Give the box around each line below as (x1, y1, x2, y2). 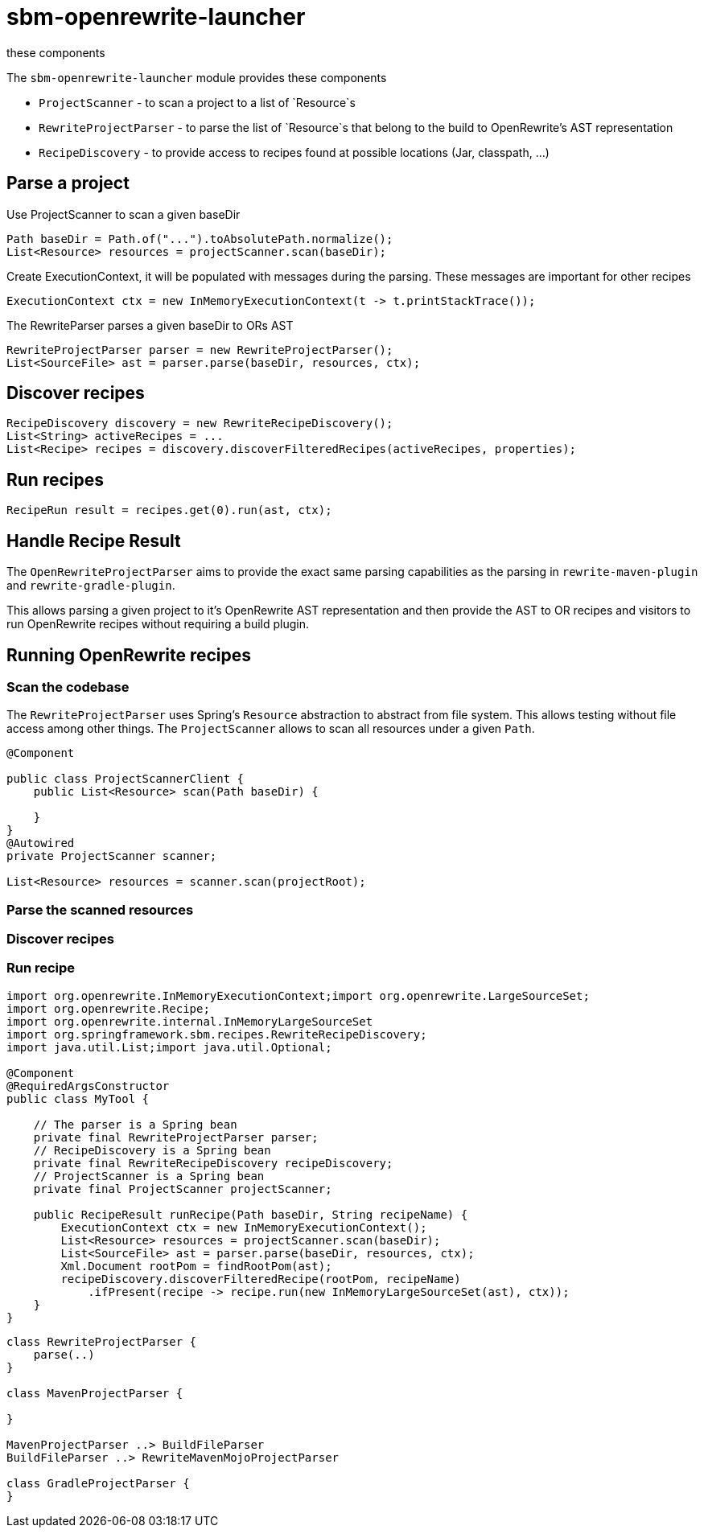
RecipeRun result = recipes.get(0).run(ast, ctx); (6, 504, 332, 517)
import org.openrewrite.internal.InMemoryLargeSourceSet (6, 1014, 373, 1028)
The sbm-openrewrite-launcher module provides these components (6, 70, 387, 84)
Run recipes (6, 469, 105, 490)
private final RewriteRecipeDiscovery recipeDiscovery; (33, 1156, 393, 1170)
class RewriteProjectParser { (6, 1335, 197, 1348)
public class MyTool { (6, 1092, 150, 1105)
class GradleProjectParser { (6, 1476, 190, 1490)
